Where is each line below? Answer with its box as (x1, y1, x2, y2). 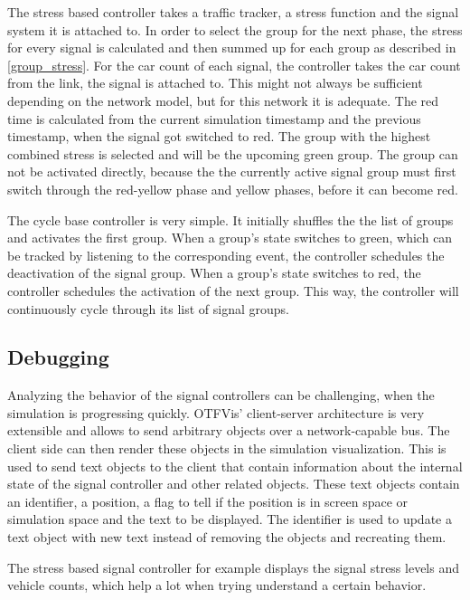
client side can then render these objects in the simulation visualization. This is (7, 439, 446, 458)
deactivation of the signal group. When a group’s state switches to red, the (7, 263, 421, 282)
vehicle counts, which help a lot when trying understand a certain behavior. (7, 576, 427, 595)
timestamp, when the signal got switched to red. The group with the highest (7, 127, 431, 146)
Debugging (7, 343, 109, 371)
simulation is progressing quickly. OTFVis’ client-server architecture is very (7, 403, 425, 422)
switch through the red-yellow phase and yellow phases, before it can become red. (7, 179, 458, 198)
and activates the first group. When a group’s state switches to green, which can (7, 228, 453, 247)
